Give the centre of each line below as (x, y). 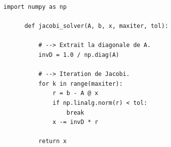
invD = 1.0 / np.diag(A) (79, 55)
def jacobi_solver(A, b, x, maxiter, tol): (96, 26)
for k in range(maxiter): (81, 84)
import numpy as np (35, 7)
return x (52, 141)
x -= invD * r (75, 122)
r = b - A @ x (75, 93)
